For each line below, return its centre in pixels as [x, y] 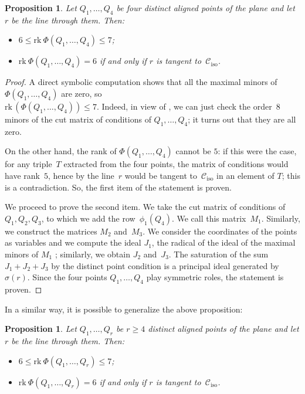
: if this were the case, [257, 151]
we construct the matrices [51, 231]
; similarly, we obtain [92, 254]
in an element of [245, 175]
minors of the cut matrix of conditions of [78, 119]
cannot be [193, 151]
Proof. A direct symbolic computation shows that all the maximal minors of [141, 82]
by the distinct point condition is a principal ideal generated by [165, 265]
